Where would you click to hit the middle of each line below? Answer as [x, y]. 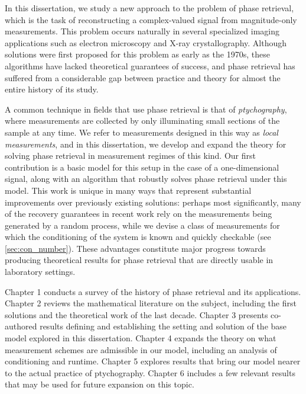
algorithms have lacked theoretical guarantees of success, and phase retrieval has [150, 65]
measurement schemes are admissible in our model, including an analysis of [141, 349]
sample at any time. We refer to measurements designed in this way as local [141, 132]
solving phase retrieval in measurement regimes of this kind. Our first [130, 156]
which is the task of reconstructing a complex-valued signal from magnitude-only [151, 19]
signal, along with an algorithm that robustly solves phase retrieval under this [146, 179]
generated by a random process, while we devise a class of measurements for [142, 225]
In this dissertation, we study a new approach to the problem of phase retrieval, [149, 8]
